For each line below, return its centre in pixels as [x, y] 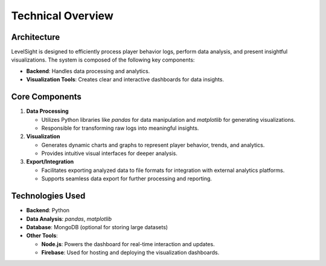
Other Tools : [42, 236]
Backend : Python [48, 211]
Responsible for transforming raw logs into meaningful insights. [120, 128]
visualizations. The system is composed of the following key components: [103, 60]
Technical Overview [62, 16]
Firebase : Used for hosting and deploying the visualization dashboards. [130, 253]
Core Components [46, 97]
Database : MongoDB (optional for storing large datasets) [97, 227]
